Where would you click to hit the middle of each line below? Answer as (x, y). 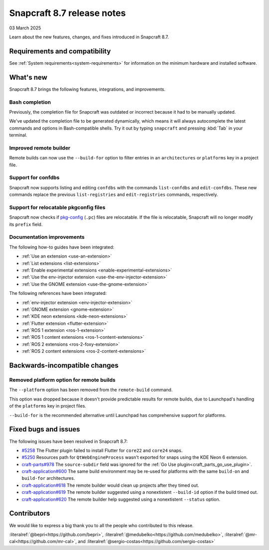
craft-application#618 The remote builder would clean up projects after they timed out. (110, 485)
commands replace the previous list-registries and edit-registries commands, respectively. (114, 195)
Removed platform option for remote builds (62, 380)
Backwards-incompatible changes (64, 365)
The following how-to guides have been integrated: (62, 247)
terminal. (18, 135)
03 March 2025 (25, 28)
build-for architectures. (48, 478)
